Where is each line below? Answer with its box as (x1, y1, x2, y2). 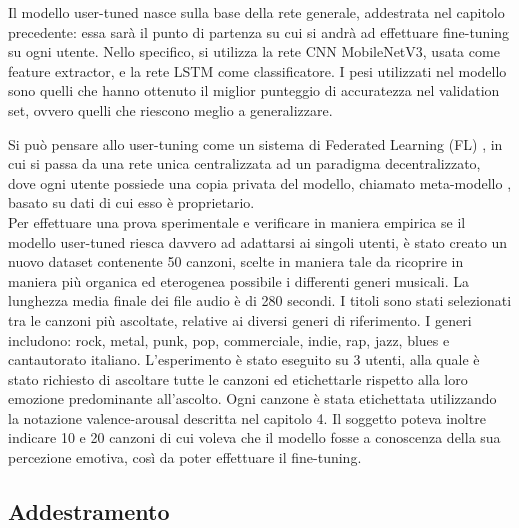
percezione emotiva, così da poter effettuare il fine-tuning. (8, 447, 362, 468)
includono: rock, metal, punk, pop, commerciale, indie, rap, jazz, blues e (8, 329, 450, 350)
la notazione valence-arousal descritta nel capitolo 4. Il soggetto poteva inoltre (8, 407, 486, 428)
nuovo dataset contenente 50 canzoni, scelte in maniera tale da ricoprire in (8, 251, 464, 272)
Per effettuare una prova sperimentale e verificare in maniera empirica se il (8, 211, 466, 232)
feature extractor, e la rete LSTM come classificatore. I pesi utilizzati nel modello (8, 60, 507, 81)
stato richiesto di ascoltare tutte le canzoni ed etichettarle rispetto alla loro (8, 368, 468, 389)
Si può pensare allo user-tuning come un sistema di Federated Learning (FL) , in (8, 133, 503, 154)
